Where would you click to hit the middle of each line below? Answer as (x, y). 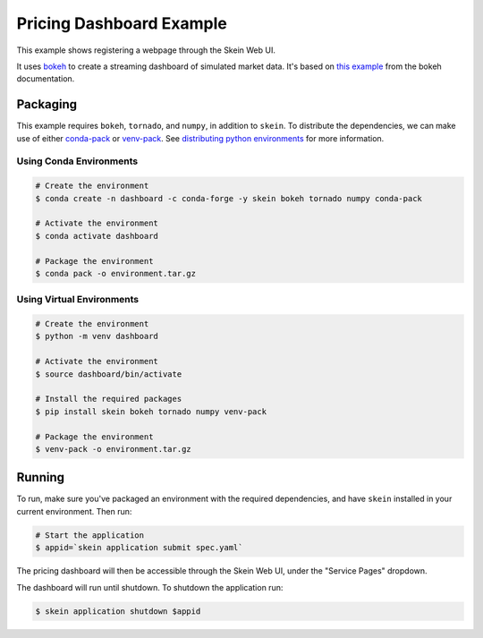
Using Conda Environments (77, 161)
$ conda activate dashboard (97, 236)
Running (41, 477)
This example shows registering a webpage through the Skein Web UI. (146, 50)
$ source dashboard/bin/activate (109, 374)
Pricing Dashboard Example (122, 23)
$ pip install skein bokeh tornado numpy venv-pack (151, 411)
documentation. (46, 79)
